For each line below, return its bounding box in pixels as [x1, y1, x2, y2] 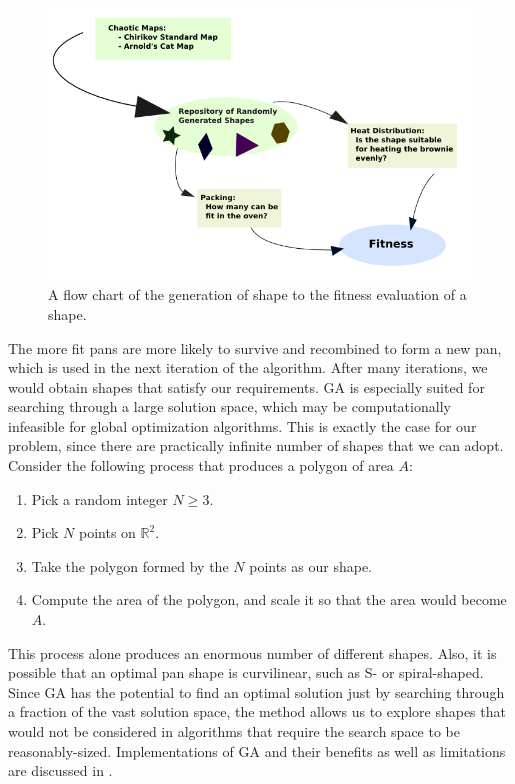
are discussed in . [8, 760, 113, 781]
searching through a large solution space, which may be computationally [8, 396, 451, 417]
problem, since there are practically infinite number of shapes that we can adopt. [8, 435, 504, 456]
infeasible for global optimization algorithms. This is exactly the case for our [8, 415, 477, 436]
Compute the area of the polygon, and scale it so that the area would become [31, 589, 507, 610]
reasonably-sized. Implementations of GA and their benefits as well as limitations [8, 740, 506, 761]
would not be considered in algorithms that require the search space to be [8, 721, 460, 742]
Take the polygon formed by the [31, 555, 229, 576]
